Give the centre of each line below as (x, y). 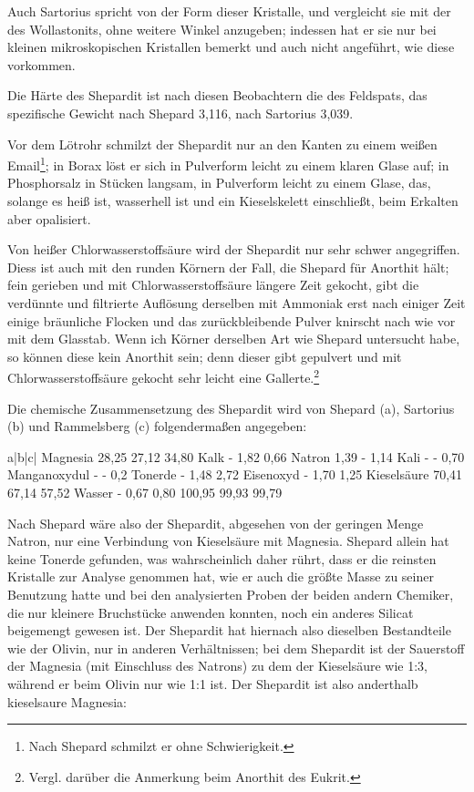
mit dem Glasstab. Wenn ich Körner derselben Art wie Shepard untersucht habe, (234, 339)
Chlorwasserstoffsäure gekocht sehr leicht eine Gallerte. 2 (164, 376)
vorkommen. (41, 64)
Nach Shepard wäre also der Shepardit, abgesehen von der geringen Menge (216, 523)
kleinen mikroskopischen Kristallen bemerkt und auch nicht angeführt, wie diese (231, 47)
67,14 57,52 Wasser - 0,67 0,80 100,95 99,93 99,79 (145, 492)
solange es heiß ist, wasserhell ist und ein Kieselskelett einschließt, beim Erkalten (233, 201)
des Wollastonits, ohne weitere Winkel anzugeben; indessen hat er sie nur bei (222, 29)
